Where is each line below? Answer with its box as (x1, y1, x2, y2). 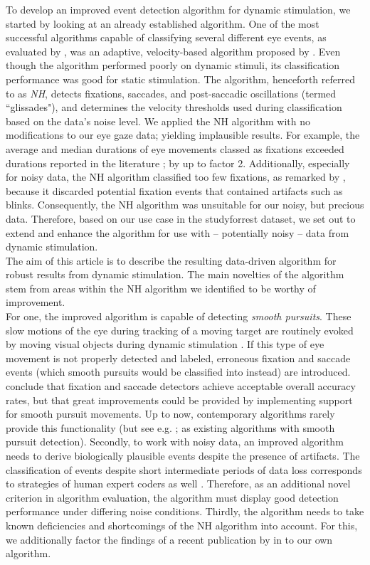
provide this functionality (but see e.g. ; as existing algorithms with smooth (6, 420, 335, 435)
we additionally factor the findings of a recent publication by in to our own (6, 532, 333, 546)
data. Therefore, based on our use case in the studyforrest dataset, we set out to (6, 211, 356, 226)
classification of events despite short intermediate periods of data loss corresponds (6, 462, 362, 477)
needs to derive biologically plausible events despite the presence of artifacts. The (6, 448, 360, 463)
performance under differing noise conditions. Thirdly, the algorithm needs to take (6, 504, 364, 519)
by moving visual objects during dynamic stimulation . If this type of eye (6, 337, 324, 352)
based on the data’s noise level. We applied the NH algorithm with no (6, 113, 311, 128)
